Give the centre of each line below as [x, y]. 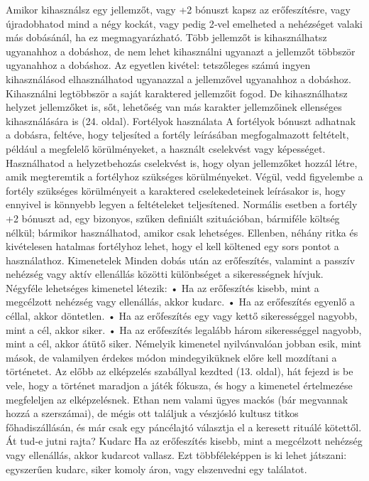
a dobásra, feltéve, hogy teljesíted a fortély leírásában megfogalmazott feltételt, [177, 135]
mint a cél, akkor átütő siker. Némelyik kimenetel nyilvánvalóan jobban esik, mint [184, 344]
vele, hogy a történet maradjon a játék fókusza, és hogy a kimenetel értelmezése [179, 385]
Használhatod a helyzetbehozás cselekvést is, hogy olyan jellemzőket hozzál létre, [182, 162]
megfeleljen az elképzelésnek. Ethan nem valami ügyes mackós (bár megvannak [177, 399]
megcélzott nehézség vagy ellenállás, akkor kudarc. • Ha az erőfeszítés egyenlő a [180, 302]
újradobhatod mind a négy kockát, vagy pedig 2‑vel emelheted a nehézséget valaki [184, 23]
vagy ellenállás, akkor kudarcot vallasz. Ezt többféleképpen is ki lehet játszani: [176, 455]
